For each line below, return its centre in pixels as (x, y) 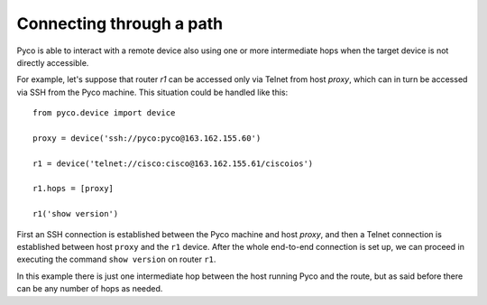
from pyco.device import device (104, 113)
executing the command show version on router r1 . (116, 259)
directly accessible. (53, 62)
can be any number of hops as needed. (90, 289)
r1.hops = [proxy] (74, 189)
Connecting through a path (120, 23)
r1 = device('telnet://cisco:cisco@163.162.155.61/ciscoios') (173, 163)
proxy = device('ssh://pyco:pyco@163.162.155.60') (147, 138)
